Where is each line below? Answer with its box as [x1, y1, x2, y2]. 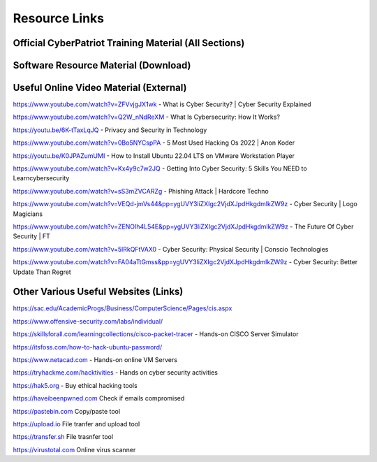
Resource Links [13, 10, 105, 26]
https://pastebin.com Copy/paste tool [13, 407, 121, 415]
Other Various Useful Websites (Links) [13, 286, 184, 298]
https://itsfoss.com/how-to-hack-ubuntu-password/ [13, 342, 163, 351]
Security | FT [13, 232, 50, 240]
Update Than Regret [13, 268, 71, 276]
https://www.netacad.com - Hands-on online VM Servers [13, 356, 178, 364]
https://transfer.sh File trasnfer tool [13, 433, 114, 441]
